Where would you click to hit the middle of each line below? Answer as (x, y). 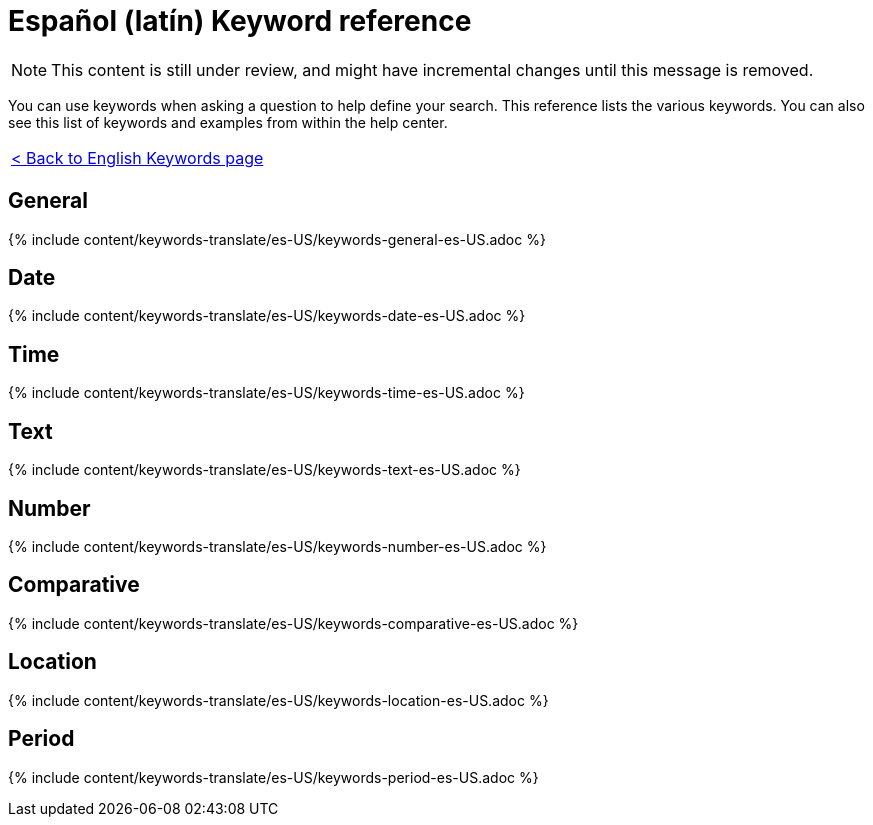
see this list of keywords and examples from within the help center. (228, 122)
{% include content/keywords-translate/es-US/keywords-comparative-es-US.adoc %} (293, 623)
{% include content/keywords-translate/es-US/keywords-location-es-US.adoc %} (278, 700)
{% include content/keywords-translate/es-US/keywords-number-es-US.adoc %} (277, 546)
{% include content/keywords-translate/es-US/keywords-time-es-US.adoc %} (266, 393)
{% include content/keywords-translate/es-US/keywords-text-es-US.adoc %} (264, 470)
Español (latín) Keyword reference (240, 21)
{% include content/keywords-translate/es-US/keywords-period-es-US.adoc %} (273, 777)
